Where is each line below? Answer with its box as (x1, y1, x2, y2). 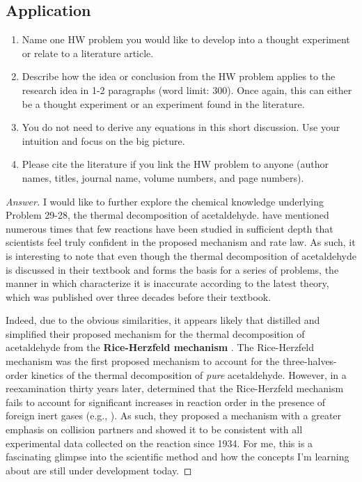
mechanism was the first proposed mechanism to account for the (6, 354, 280, 368)
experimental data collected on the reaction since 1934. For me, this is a (6, 435, 313, 450)
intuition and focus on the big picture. (22, 133, 185, 148)
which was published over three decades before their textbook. (6, 289, 271, 304)
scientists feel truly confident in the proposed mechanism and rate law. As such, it (6, 235, 356, 249)
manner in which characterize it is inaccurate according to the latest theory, (6, 276, 329, 290)
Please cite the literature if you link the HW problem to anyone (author (22, 157, 329, 171)
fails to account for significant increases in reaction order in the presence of (6, 394, 326, 409)
